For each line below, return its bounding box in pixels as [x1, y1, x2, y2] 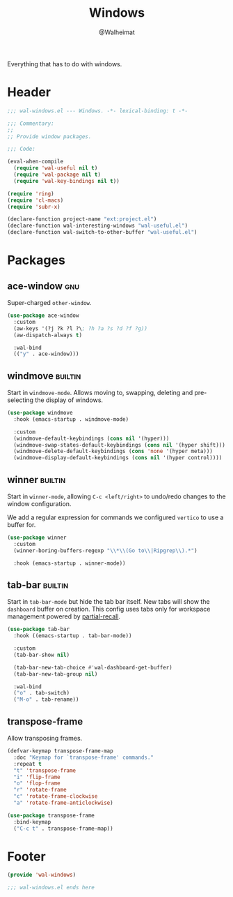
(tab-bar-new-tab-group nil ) [13, 670, 98, 678]
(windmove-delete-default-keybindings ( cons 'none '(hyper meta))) [13, 448, 214, 455]
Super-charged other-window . [7, 299, 92, 306]
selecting [7, 396, 33, 404]
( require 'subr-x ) [7, 203, 61, 210]
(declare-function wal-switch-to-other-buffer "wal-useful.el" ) [7, 229, 198, 236]
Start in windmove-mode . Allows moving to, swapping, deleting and [7, 389, 193, 397]
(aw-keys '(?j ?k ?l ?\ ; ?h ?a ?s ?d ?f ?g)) [13, 325, 148, 332]
